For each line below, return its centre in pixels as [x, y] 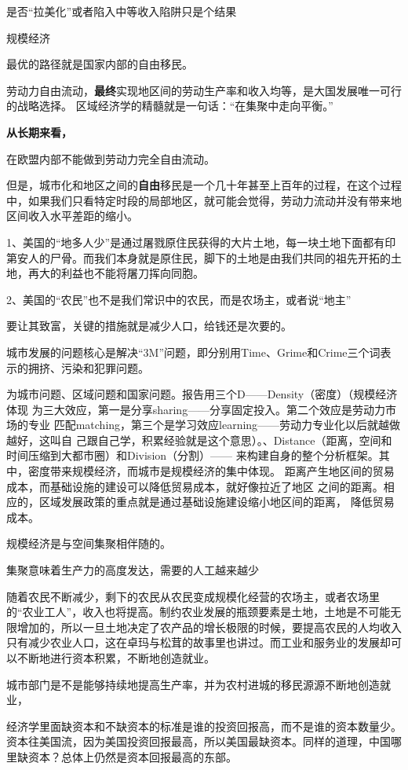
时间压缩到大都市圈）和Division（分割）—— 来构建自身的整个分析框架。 [193, 455]
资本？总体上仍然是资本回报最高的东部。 [132, 756]
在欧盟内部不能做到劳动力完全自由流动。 [111, 158]
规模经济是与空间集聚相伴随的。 [89, 543]
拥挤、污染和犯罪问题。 [88, 367]
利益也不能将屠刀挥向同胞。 [132, 273]
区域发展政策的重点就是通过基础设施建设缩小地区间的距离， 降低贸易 [217, 502]
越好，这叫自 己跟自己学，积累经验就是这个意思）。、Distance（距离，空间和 [199, 440]
